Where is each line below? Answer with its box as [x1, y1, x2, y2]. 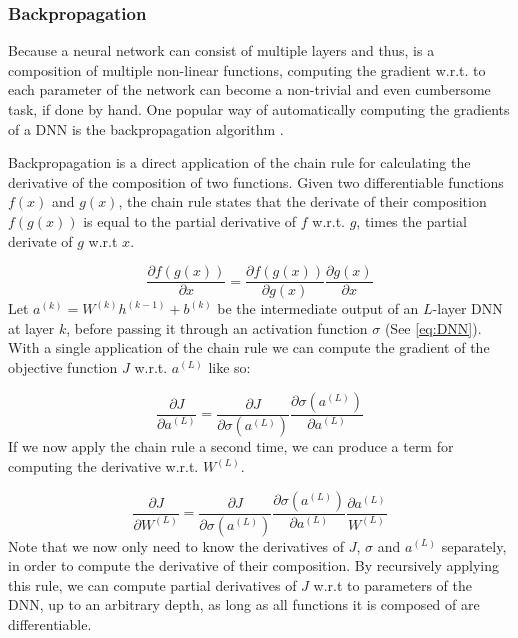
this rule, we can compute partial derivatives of [8, 574, 297, 595]
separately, [441, 535, 507, 556]
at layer [8, 317, 55, 338]
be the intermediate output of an [217, 298, 419, 319]
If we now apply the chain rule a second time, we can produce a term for [8, 436, 454, 457]
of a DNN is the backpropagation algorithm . [8, 118, 284, 139]
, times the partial [356, 210, 467, 231]
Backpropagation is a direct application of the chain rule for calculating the [8, 152, 471, 173]
